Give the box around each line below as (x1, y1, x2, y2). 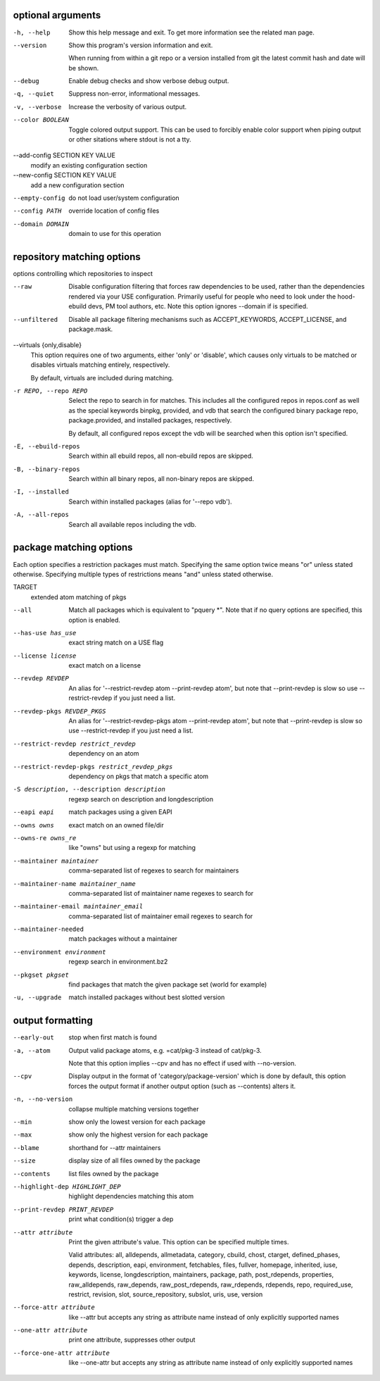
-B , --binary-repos (13, 465, 80, 473)
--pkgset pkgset (13, 970, 70, 979)
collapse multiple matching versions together (68, 1104, 199, 1113)
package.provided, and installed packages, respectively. (68, 416, 232, 425)
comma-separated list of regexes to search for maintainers (68, 866, 239, 875)
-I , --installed (13, 488, 70, 496)
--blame (13, 1144, 40, 1151)
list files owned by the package (68, 1169, 159, 1177)
